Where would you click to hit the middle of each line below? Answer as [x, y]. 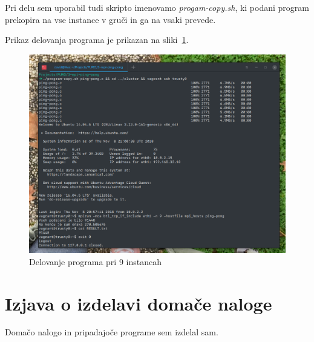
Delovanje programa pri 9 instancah [95, 261]
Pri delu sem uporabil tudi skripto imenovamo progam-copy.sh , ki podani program [157, 7]
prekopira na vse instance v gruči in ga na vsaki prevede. [110, 19]
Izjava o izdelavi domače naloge [139, 303]
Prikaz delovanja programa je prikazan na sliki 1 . [97, 40]
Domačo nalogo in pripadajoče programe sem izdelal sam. [112, 332]
